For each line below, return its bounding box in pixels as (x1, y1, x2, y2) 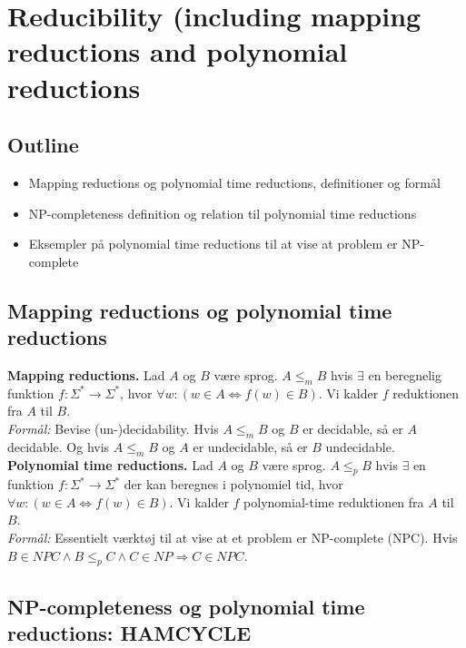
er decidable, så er (302, 418, 403, 437)
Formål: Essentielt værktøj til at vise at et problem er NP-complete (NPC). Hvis (7, 528, 458, 547)
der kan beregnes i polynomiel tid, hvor (124, 475, 343, 494)
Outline (7, 131, 79, 159)
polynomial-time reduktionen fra (243, 492, 424, 511)
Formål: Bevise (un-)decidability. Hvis (7, 418, 219, 437)
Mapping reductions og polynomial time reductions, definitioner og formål (28, 172, 441, 191)
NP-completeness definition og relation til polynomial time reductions (28, 203, 417, 222)
